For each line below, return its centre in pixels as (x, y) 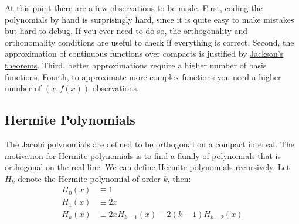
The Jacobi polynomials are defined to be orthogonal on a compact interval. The (149, 144)
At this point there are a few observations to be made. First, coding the (134, 8)
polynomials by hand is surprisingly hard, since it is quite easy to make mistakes (149, 19)
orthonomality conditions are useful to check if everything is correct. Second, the (149, 42)
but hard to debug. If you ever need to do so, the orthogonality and (126, 31)
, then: (179, 178)
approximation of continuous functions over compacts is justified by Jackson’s (144, 54)
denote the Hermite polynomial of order (89, 178)
